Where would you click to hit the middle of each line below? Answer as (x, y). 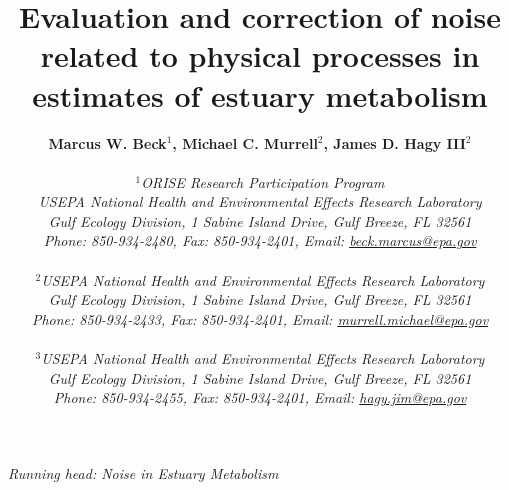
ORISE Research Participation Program (263, 181)
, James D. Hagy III (394, 142)
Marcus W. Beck (107, 142)
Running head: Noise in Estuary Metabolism (143, 472)
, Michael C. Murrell (245, 142)
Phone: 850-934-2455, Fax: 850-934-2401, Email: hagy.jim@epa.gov (260, 397)
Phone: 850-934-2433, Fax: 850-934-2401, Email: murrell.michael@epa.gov (260, 318)
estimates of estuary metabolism (260, 94)
